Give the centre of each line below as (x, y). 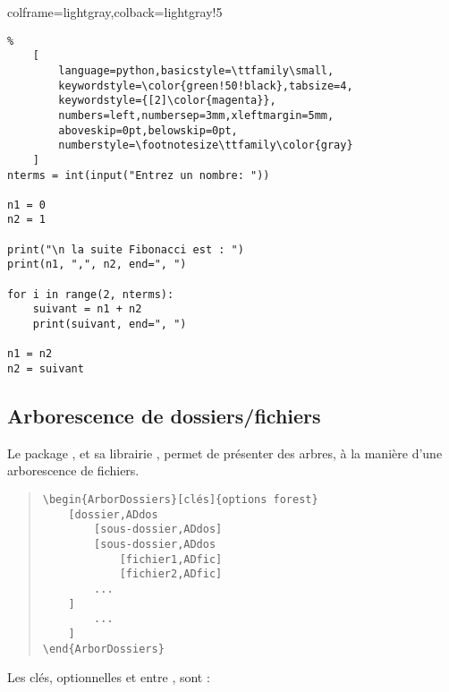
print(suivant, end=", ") (110, 325)
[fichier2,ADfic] (171, 574)
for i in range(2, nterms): (91, 294)
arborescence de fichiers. (73, 470)
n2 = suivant (46, 369)
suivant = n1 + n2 (87, 309)
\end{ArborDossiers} (103, 649)
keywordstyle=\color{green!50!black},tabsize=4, (206, 85)
